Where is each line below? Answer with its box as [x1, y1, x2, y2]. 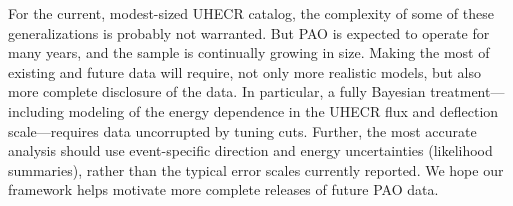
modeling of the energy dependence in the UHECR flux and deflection [68, 100, 499, 121]
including [8, 100, 65, 121]
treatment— [430, 81, 505, 102]
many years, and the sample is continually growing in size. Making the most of [8, 42, 490, 63]
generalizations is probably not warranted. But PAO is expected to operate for [8, 22, 490, 43]
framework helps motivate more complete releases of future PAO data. [8, 179, 439, 200]
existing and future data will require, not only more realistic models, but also [8, 61, 482, 82]
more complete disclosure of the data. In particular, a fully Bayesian [8, 81, 426, 102]
